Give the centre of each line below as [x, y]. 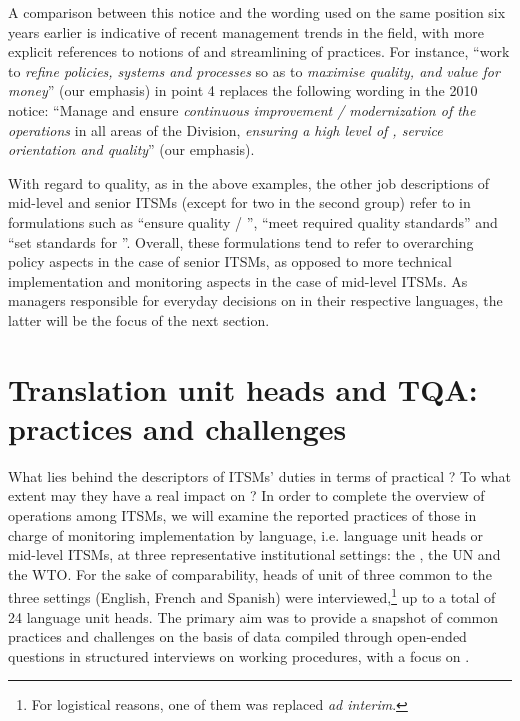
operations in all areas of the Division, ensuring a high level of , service [225, 129]
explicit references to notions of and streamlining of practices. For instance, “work [259, 51]
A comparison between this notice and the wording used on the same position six [257, 12]
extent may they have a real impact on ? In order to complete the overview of [246, 495]
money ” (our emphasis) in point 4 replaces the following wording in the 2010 [243, 90]
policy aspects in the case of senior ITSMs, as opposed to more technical [230, 261]
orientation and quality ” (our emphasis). [131, 149]
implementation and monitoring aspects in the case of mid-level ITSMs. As [238, 280]
